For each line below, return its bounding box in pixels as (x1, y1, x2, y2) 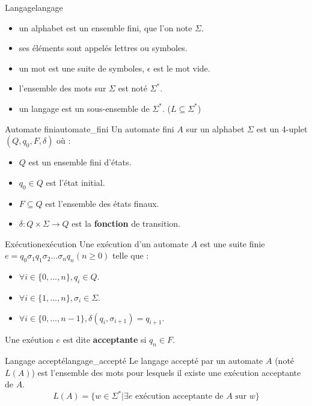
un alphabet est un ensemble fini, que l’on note (19, 21, 192, 34)
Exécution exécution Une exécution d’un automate (5, 237, 189, 250)
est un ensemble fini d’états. (28, 156, 132, 168)
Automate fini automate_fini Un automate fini (5, 122, 174, 135)
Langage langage (5, 1, 63, 13)
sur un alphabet (186, 122, 245, 135)
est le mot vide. (153, 61, 210, 74)
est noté (118, 82, 147, 94)
